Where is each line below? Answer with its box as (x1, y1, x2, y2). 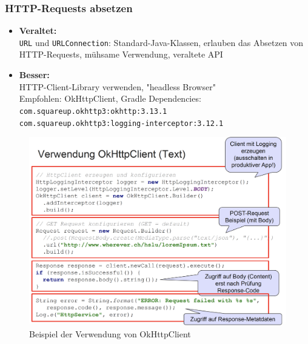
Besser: (19, 68, 50, 81)
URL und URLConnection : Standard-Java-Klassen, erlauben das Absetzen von (19, 36, 304, 48)
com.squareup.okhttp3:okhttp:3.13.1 (19, 107, 167, 116)
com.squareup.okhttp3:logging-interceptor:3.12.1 (19, 119, 224, 128)
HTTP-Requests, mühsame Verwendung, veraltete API (19, 48, 223, 61)
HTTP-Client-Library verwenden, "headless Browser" (19, 80, 216, 93)
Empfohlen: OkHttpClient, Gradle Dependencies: (19, 92, 201, 105)
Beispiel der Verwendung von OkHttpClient (29, 327, 191, 340)
